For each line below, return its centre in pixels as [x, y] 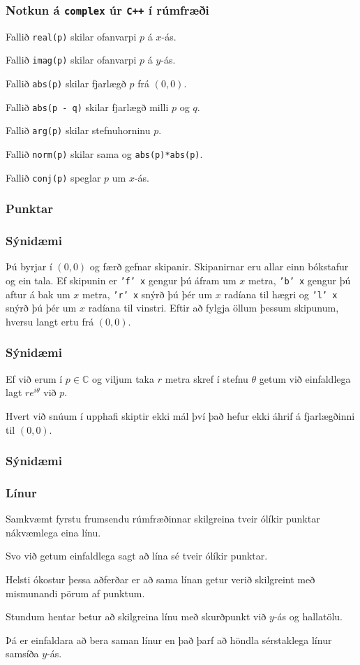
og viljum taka [123, 378]
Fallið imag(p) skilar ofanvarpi [71, 60]
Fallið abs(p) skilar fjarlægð [66, 83]
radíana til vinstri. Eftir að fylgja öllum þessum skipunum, [213, 308]
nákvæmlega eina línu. [53, 532]
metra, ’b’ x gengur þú [299, 280]
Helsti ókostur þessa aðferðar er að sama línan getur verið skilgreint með [160, 579]
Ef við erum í [34, 378]
